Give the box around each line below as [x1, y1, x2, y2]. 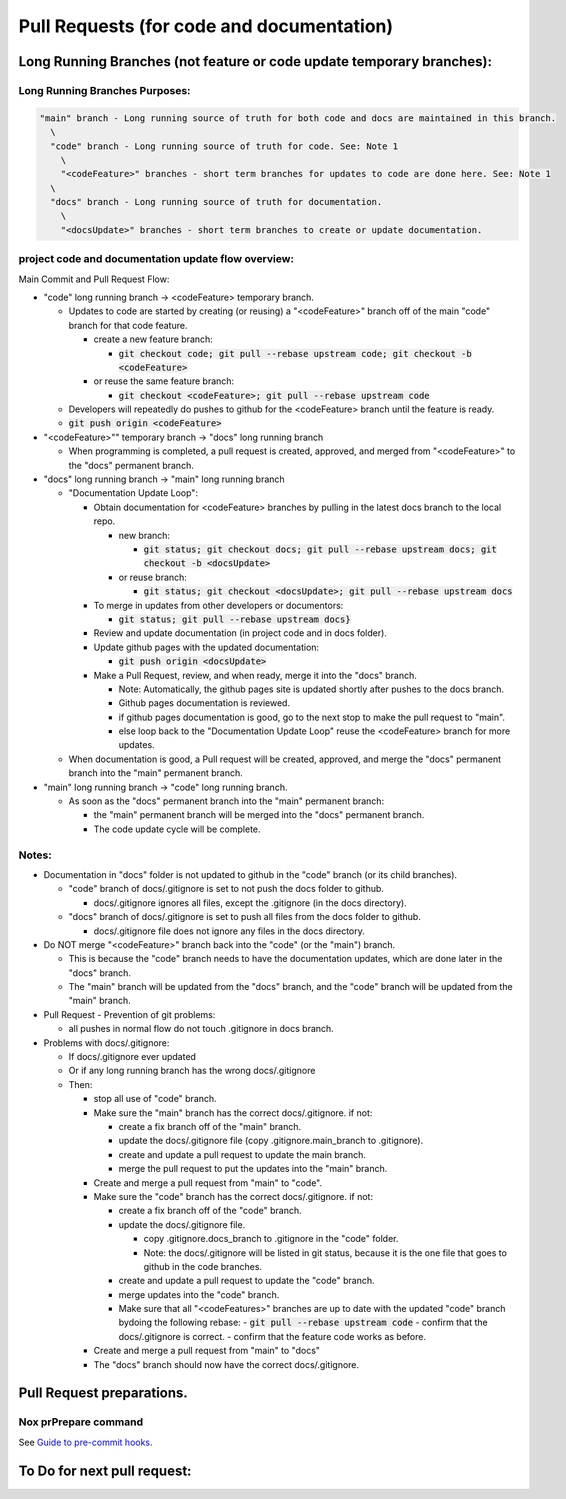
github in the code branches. [143, 1260, 263, 1272]
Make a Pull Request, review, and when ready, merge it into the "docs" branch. [93, 669, 417, 681]
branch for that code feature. [68, 319, 188, 331]
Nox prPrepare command [18, 1415, 144, 1429]
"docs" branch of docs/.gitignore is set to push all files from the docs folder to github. [68, 911, 422, 923]
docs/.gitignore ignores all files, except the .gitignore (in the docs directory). [93, 896, 407, 909]
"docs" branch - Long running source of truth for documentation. [50, 196, 383, 208]
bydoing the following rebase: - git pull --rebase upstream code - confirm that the [118, 1316, 489, 1329]
